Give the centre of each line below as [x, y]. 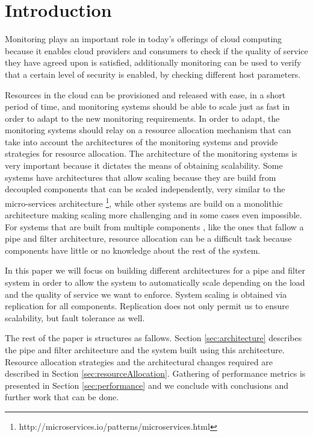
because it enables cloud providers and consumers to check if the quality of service [156, 50]
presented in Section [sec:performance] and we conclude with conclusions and [147, 385]
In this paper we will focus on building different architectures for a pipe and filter [155, 270]
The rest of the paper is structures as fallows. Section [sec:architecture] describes [153, 338]
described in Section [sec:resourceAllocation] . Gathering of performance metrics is [155, 373]
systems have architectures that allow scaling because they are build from [141, 177]
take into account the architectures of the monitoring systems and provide [141, 141]
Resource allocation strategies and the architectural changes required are [139, 361]
